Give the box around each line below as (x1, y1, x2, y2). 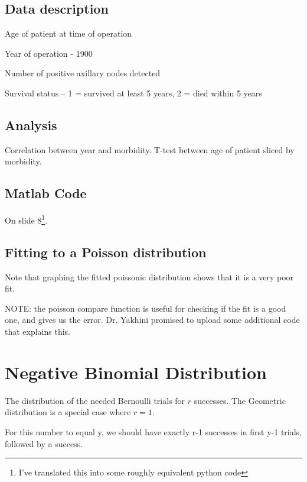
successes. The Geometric (194, 394, 286, 406)
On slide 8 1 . (5, 212, 48, 226)
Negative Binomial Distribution (5, 360, 267, 384)
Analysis (5, 115, 57, 134)
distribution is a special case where (5, 406, 131, 418)
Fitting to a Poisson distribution (5, 242, 207, 261)
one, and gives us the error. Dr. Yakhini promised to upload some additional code (5, 313, 300, 326)
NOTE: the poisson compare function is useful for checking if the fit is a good (5, 302, 286, 314)
